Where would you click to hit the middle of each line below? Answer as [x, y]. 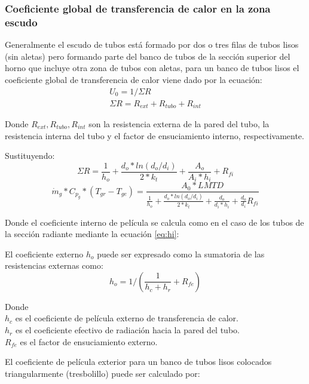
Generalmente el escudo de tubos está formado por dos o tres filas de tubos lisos [152, 44]
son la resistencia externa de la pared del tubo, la [179, 124]
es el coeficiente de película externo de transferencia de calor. [127, 318]
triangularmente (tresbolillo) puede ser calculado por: [103, 373]
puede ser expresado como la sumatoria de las [181, 254]
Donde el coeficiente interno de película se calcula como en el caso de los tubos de [154, 222]
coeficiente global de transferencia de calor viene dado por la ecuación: [134, 79]
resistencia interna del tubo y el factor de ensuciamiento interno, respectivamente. [154, 135]
